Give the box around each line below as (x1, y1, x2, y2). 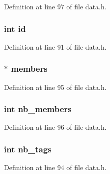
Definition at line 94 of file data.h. (4, 162, 107, 173)
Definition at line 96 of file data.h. (4, 122, 107, 132)
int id (4, 22, 26, 34)
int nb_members (4, 103, 72, 115)
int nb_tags (4, 143, 52, 155)
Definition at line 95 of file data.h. (4, 82, 107, 92)
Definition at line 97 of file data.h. (4, 1, 107, 11)
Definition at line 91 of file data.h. (4, 41, 107, 52)
